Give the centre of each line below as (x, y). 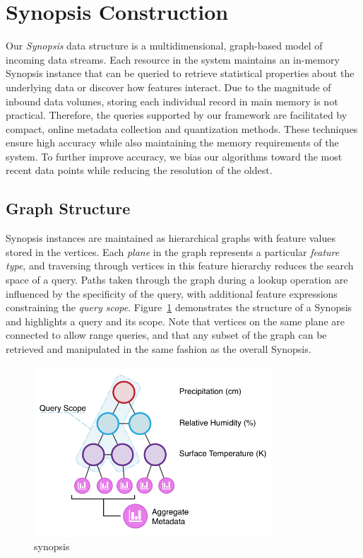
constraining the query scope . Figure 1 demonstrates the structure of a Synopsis (179, 307)
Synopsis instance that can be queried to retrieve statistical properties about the (180, 73)
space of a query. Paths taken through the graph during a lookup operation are (177, 280)
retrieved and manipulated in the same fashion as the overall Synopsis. (159, 349)
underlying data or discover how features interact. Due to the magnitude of (168, 87)
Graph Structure (68, 208)
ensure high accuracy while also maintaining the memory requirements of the (172, 143)
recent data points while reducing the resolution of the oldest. (139, 170)
